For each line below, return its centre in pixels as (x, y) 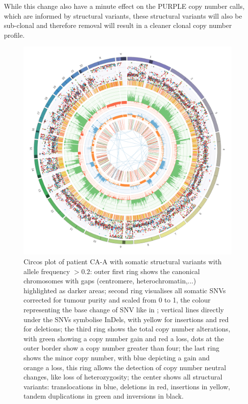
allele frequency (47, 271)
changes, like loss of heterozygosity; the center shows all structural (123, 377)
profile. (14, 35)
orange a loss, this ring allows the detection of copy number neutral (125, 367)
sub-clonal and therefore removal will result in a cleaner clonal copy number (118, 25)
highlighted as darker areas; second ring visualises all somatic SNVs (125, 290)
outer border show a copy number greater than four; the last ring (122, 348)
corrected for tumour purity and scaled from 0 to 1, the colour (117, 300)
